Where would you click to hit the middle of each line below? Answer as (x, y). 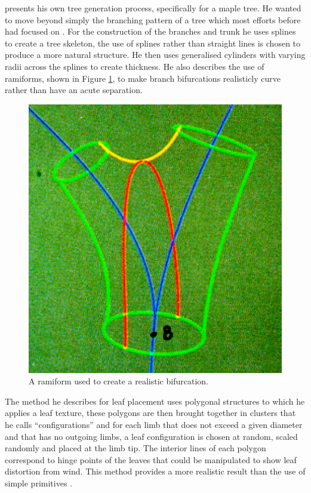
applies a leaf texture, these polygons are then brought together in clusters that (150, 413)
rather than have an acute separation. (74, 90)
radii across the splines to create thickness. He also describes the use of (135, 66)
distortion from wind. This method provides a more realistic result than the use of (155, 471)
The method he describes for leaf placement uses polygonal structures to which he (155, 401)
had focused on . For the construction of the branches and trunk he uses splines (150, 31)
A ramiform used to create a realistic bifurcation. (118, 381)
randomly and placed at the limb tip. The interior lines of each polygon (136, 448)
